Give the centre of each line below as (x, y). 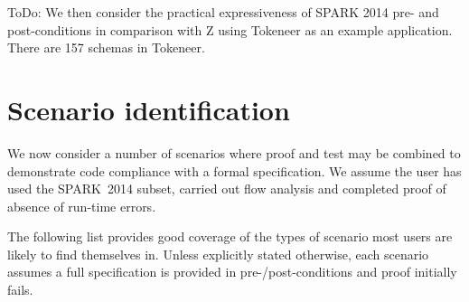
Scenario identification (149, 109)
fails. (20, 290)
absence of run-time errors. (82, 206)
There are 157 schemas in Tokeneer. (106, 47)
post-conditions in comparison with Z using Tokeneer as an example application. (230, 29)
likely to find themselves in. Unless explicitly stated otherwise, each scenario (218, 254)
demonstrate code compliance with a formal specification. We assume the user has (234, 170)
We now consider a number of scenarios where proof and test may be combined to (234, 152)
